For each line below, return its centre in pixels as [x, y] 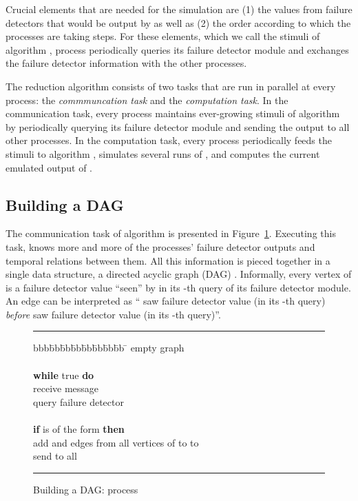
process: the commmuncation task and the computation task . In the [147, 100]
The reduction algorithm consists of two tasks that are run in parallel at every [171, 86]
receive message [66, 388]
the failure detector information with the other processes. [126, 63]
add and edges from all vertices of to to [116, 442]
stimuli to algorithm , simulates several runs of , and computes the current [163, 153]
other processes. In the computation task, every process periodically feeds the [169, 140]
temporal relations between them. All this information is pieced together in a [168, 260]
